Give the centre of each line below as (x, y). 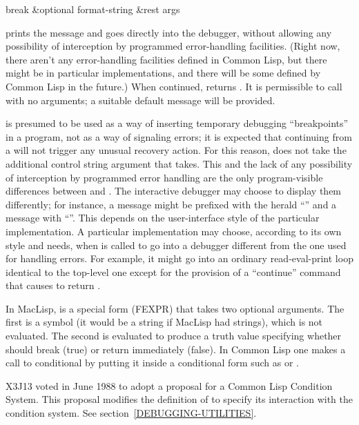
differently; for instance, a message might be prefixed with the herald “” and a (171, 204)
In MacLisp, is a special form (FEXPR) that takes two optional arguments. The (175, 308)
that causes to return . (53, 285)
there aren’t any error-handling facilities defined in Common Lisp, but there (166, 59)
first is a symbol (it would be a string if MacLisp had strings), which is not (164, 322)
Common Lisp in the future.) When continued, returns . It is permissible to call (174, 86)
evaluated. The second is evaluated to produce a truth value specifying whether (174, 336)
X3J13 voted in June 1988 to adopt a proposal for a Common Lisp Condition (169, 385)
